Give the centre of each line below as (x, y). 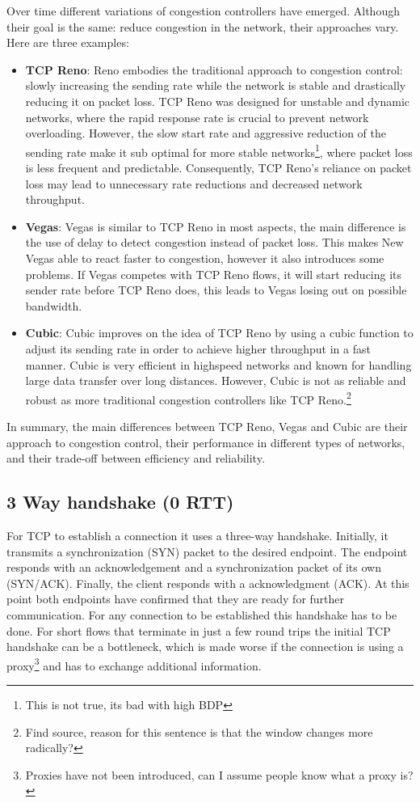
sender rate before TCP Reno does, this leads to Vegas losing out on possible (216, 290)
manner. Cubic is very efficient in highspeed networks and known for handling (218, 364)
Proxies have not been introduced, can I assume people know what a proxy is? (219, 774)
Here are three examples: (68, 42)
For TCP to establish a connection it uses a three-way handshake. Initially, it (197, 535)
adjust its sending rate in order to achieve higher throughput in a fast (198, 348)
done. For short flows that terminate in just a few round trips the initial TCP (199, 630)
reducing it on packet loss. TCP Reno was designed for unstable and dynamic (218, 101)
